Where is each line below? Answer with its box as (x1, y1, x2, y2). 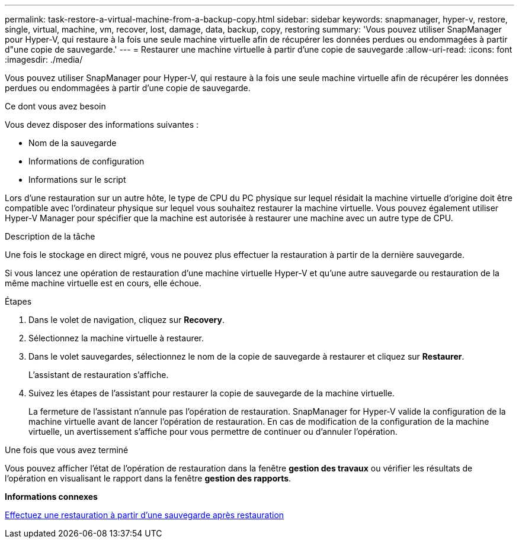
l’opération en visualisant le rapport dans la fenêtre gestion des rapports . (5, 473, 291, 483)
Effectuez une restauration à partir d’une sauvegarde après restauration (5, 510, 284, 520)
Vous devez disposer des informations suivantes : (5, 119, 199, 130)
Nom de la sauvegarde (28, 138, 117, 148)
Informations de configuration (28, 156, 145, 166)
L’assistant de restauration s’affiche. (28, 370, 169, 380)
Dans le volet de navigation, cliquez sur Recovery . (28, 315, 225, 325)
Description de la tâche (5, 231, 95, 241)
